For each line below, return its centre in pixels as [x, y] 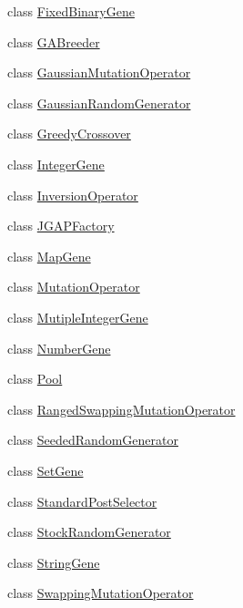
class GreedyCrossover [69, 134]
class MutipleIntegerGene [78, 317]
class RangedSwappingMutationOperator [121, 409]
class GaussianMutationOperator [99, 72]
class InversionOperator [73, 195]
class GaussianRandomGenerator [99, 103]
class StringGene [54, 562]
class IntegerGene [56, 164]
